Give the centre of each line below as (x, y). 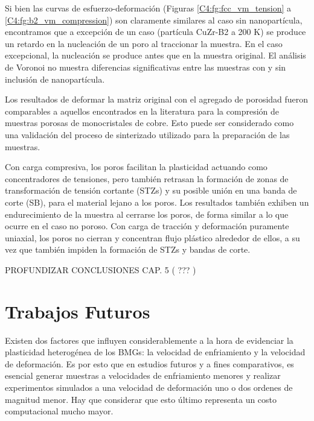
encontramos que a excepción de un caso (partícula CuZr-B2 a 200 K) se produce (155, 32)
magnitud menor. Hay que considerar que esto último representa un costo (141, 399)
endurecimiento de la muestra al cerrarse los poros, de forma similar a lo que (147, 214)
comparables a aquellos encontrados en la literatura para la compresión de (142, 111)
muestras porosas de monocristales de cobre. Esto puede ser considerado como (149, 123)
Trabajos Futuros (78, 311)
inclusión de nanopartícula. (55, 79)
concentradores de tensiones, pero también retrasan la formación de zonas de (147, 178)
